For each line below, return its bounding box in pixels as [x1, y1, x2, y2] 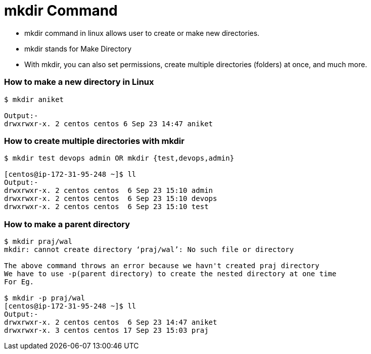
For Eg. [4, 278, 34, 286]
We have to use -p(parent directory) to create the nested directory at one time [4, 270, 337, 278]
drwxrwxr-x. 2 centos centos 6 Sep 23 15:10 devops [4, 194, 217, 203]
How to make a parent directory [4, 219, 130, 229]
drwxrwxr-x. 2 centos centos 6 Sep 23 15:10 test [4, 203, 209, 211]
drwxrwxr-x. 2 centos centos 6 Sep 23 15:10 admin [4, 186, 213, 195]
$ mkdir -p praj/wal [4, 294, 85, 302]
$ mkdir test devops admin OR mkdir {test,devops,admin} [4, 154, 235, 163]
